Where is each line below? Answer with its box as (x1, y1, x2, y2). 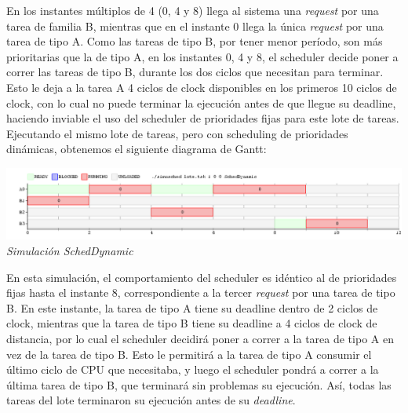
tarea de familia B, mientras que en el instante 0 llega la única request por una (6, 17, 384, 34)
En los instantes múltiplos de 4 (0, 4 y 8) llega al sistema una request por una (6, 2, 379, 18)
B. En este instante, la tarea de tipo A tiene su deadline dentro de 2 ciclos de (6, 299, 378, 316)
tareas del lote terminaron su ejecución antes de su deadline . (6, 392, 296, 408)
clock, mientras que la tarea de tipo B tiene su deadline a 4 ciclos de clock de (6, 315, 377, 331)
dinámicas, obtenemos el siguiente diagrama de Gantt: (6, 141, 267, 157)
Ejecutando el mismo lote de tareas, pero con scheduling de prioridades (6, 125, 348, 141)
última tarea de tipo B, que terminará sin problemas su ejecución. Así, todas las (6, 376, 392, 393)
